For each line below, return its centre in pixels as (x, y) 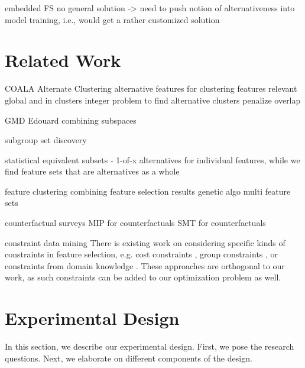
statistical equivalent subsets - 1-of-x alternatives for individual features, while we (152, 159)
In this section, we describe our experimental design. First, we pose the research (150, 346)
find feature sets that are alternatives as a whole (92, 171)
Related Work (63, 60)
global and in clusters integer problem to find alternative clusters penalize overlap (153, 100)
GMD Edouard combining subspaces (71, 120)
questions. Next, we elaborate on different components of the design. (129, 358)
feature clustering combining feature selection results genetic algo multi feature (148, 191)
